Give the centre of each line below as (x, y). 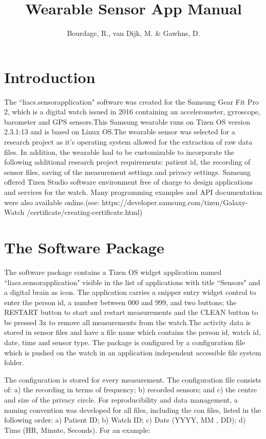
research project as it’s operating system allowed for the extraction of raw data (128, 142)
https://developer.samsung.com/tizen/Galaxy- (175, 202)
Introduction (50, 77)
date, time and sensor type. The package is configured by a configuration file (125, 342)
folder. (14, 362)
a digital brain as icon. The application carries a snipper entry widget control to (130, 292)
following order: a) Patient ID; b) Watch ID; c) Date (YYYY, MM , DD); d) (125, 420)
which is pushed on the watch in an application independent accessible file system (133, 352)
